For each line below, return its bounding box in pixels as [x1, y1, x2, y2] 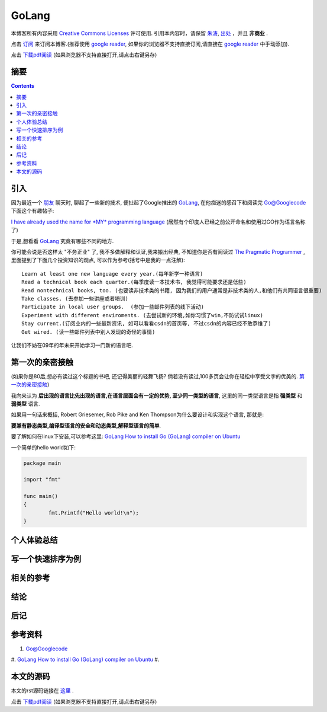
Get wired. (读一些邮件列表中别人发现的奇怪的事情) [21, 328, 156, 335]
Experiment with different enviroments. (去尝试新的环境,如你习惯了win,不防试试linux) [21, 312, 263, 318]
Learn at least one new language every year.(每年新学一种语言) [21, 270, 203, 277]
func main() [23, 493, 59, 500]
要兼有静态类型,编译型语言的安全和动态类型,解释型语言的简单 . [11, 422, 161, 429]
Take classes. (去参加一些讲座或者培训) [21, 295, 128, 302]
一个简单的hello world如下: [11, 443, 76, 451]
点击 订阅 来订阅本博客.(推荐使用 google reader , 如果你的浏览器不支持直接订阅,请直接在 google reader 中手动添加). [11, 40, 290, 47]
